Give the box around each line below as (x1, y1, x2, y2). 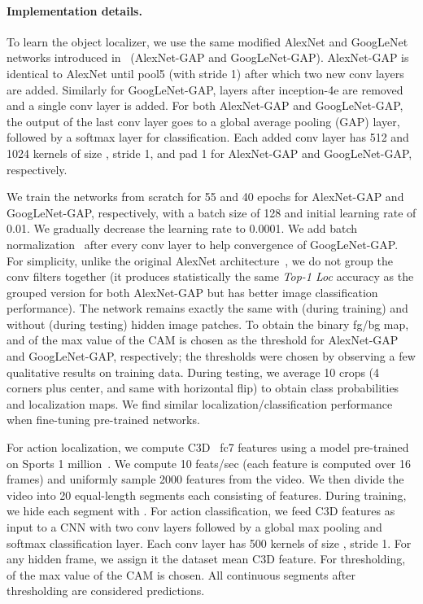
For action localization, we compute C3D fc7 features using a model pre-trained (7, 439, 409, 456)
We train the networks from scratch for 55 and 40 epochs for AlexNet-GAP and (7, 188, 404, 205)
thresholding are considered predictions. (7, 582, 205, 599)
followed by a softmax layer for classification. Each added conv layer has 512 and (7, 129, 409, 146)
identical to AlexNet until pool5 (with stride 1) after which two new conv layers (7, 64, 404, 81)
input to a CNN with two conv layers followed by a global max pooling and (7, 519, 382, 536)
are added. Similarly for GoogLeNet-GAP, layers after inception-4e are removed (7, 81, 403, 98)
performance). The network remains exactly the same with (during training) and (7, 300, 408, 317)
